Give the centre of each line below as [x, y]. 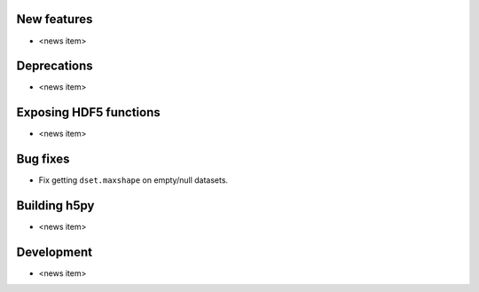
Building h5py [55, 205]
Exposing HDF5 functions [88, 112]
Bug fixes [43, 159]
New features [55, 19]
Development [55, 252]
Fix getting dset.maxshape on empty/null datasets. [133, 180]
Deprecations [55, 66]
